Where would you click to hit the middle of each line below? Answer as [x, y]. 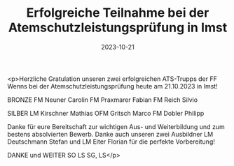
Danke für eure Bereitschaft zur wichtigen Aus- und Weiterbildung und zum [116, 126]
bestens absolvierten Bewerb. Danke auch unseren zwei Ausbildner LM [110, 134]
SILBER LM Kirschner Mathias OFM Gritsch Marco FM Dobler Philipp [106, 113]
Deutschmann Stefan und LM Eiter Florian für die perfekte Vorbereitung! [111, 142]
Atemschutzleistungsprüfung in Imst [118, 28]
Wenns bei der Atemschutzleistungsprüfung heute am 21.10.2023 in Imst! [113, 86]
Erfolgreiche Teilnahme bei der [118, 13]
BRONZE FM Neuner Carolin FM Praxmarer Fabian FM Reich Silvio [103, 100]
